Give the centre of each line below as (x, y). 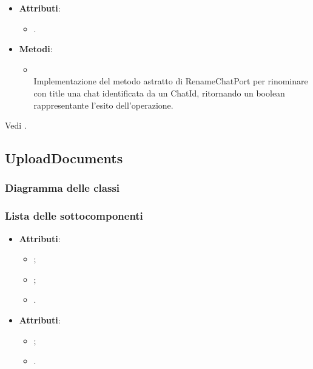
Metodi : (36, 49)
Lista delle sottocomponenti (74, 216)
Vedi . (16, 125)
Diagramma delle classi (62, 188)
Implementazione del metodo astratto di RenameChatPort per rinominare (171, 81)
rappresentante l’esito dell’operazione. (103, 105)
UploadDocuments (64, 158)
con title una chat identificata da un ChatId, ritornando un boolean (159, 93)
